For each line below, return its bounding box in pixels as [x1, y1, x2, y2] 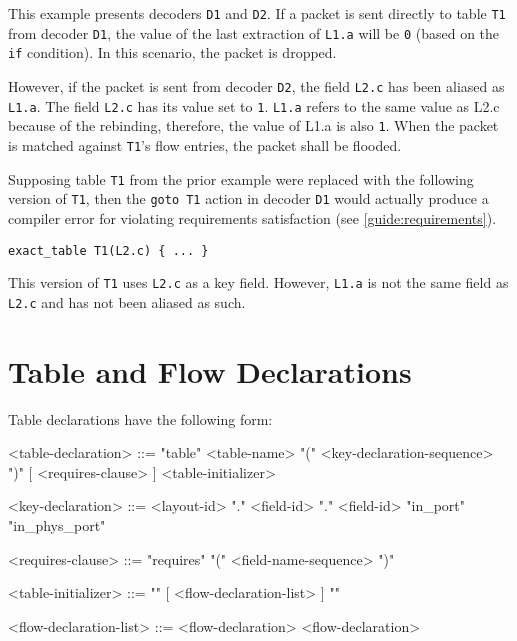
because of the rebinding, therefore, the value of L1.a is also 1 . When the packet [8, 115, 499, 136]
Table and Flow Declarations [8, 350, 412, 391]
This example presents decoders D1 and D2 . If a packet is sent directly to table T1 [8, 3, 506, 23]
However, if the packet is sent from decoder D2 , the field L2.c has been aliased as [8, 75, 505, 96]
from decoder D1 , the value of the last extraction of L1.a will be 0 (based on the [8, 22, 500, 43]
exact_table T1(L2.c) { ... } [8, 243, 209, 258]
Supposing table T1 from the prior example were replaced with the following [8, 168, 474, 189]
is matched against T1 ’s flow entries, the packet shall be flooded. [8, 134, 402, 155]
